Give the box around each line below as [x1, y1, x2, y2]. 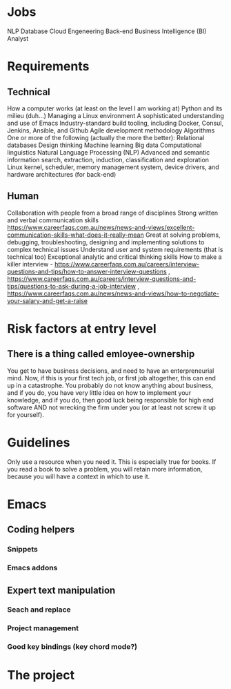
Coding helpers [7, 524, 74, 536]
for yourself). [7, 410, 45, 418]
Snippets [7, 545, 38, 554]
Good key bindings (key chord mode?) [7, 642, 138, 652]
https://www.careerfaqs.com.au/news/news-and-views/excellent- [7, 223, 195, 231]
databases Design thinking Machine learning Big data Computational [7, 141, 202, 149]
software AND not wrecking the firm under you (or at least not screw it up [7, 403, 216, 411]
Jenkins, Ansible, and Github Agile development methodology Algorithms [7, 126, 215, 135]
